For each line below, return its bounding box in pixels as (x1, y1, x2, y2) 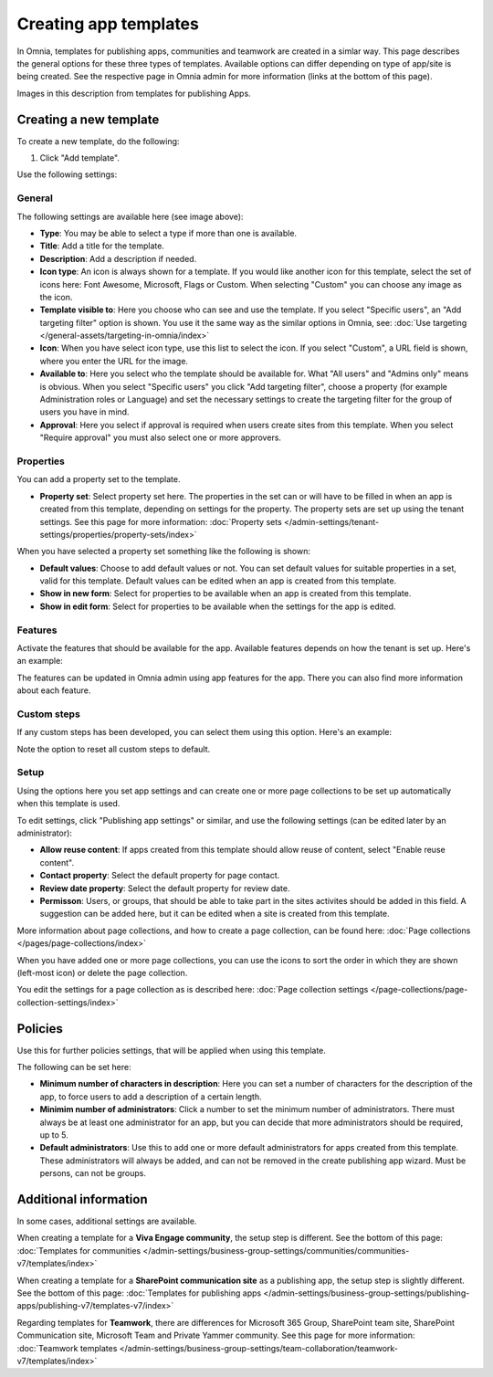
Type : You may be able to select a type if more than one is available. (39, 227, 297, 238)
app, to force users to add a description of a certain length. (39, 1091, 262, 1102)
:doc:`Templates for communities (16, 1245, 142, 1256)
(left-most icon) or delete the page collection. (16, 967, 188, 978)
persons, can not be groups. (39, 1168, 146, 1179)
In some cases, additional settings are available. (16, 1215, 197, 1227)
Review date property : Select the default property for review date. (39, 882, 290, 894)
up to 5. (39, 1129, 68, 1140)
